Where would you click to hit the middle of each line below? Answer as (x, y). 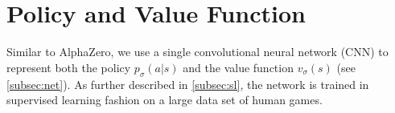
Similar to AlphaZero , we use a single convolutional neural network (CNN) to (197, 52)
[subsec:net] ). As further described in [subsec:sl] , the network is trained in (188, 84)
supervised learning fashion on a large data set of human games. (165, 100)
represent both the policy (69, 67)
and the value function (238, 67)
